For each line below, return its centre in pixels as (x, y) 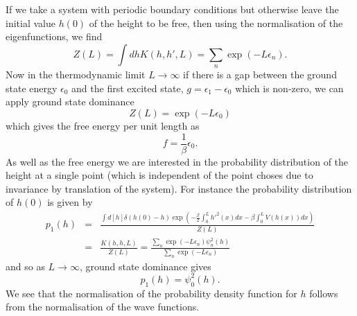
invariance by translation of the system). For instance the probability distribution (179, 188)
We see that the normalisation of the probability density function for (151, 293)
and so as (25, 266)
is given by (70, 202)
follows (324, 293)
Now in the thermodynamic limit (76, 74)
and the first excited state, (128, 88)
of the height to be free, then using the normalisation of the (216, 23)
